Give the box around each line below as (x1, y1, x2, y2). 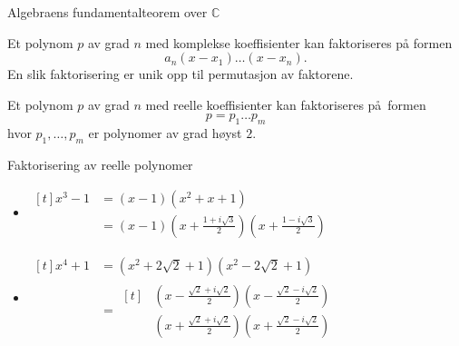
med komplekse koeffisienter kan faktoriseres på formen (145, 33, 453, 52)
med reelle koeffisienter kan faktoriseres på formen (145, 94, 426, 114)
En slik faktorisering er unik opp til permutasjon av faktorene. (7, 64, 354, 84)
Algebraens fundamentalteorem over (7, 3, 208, 21)
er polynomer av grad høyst (88, 124, 242, 143)
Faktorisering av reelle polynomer (7, 154, 193, 173)
